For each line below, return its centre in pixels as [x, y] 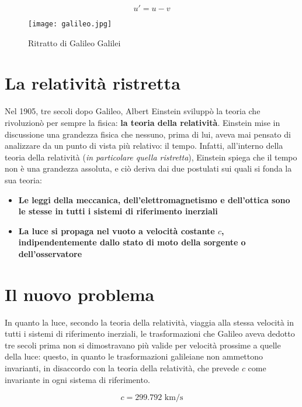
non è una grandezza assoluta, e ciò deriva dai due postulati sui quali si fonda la [148, 168]
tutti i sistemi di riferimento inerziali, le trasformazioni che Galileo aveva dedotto [150, 334]
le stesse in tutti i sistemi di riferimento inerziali [118, 211]
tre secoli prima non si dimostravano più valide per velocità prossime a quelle [143, 345]
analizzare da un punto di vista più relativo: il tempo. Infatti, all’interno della [144, 146]
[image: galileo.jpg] [70, 24]
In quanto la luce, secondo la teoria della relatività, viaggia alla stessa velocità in [150, 322]
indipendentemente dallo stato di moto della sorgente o [132, 242]
